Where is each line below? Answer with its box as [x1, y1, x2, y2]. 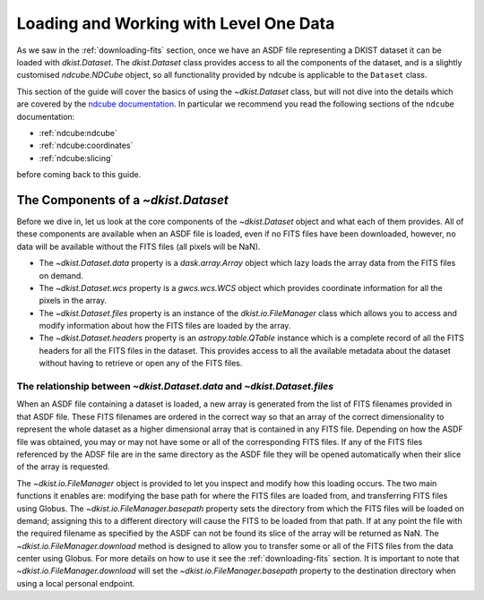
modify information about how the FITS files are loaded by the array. [39, 321, 291, 331]
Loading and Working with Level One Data [16, 13, 335, 33]
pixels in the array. [39, 296, 108, 306]
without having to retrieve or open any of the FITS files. [39, 358, 243, 369]
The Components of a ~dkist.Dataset [16, 193, 229, 208]
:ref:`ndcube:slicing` [39, 152, 114, 163]
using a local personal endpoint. [16, 578, 135, 588]
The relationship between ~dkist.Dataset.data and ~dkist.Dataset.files [16, 381, 334, 393]
